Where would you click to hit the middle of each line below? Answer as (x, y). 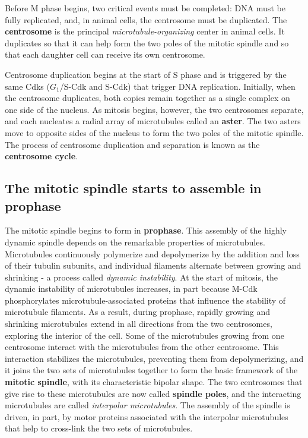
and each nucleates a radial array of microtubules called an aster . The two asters (153, 121)
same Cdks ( (27, 86)
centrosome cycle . (42, 156)
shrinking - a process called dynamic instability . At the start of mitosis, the (141, 277)
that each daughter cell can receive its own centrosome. (105, 54)
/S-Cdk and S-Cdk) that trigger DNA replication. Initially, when (177, 86)
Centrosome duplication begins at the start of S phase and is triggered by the (146, 74)
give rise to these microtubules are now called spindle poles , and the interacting (153, 393)
